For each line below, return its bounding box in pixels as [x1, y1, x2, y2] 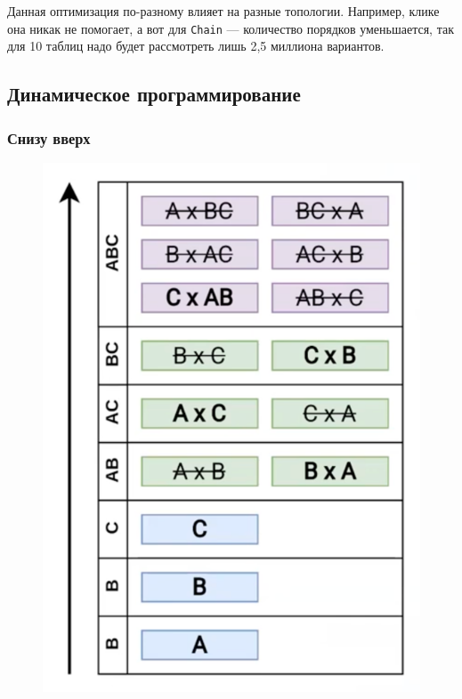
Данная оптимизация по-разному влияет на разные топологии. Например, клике [7, 2, 440, 20]
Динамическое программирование [7, 80, 301, 108]
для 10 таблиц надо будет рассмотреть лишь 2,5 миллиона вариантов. [7, 36, 385, 55]
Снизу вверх [7, 126, 91, 149]
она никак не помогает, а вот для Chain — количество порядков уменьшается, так [7, 19, 454, 37]
